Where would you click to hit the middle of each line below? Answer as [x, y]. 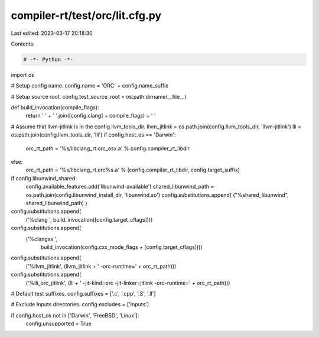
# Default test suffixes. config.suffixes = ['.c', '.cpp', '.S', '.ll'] [83, 293]
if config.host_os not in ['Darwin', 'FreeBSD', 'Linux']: [75, 315]
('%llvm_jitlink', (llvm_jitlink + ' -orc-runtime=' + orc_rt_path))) [101, 266]
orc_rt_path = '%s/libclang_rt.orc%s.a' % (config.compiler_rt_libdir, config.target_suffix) [133, 170]
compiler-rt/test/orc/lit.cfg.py [86, 15]
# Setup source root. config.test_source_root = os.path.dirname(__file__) [99, 96]
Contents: [23, 44]
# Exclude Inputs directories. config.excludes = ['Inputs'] [80, 304]
